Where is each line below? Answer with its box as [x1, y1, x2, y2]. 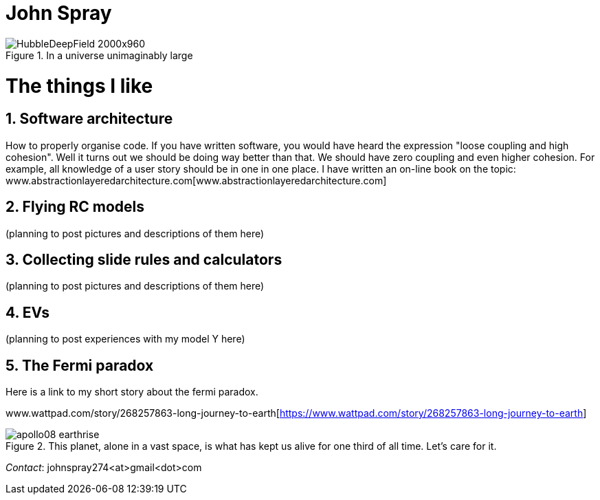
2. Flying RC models [5, 198, 144, 216]
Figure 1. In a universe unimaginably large [5, 49, 193, 61]
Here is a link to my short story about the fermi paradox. [5, 386, 258, 398]
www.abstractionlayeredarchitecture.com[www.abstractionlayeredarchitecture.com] [5, 174, 387, 186]
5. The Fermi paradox [5, 356, 154, 374]
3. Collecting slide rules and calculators [5, 250, 282, 268]
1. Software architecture [5, 110, 173, 128]
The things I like [5, 74, 153, 98]
